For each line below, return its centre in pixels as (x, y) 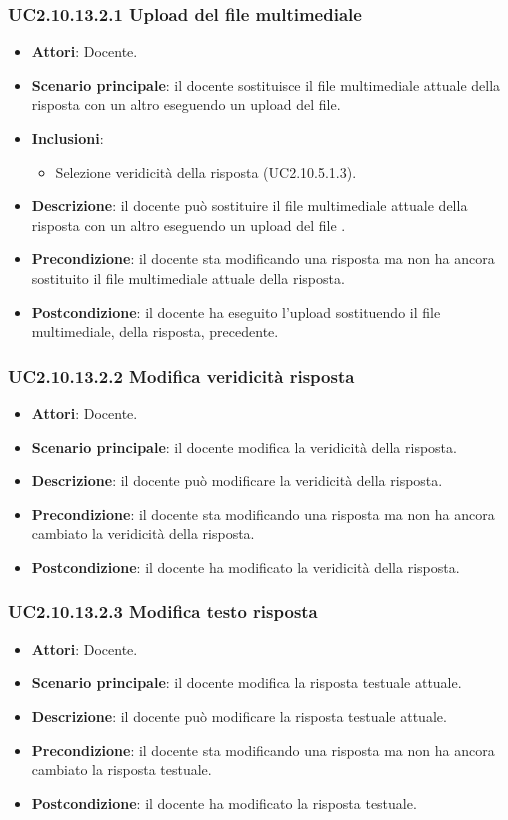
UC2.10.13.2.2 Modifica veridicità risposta (181, 375)
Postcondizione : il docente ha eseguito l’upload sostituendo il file (236, 311)
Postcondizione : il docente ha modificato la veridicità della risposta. (245, 566)
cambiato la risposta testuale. (121, 769)
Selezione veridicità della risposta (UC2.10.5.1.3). (206, 171)
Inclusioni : (67, 138)
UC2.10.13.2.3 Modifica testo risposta (163, 611)
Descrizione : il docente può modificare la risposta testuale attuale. (239, 715)
